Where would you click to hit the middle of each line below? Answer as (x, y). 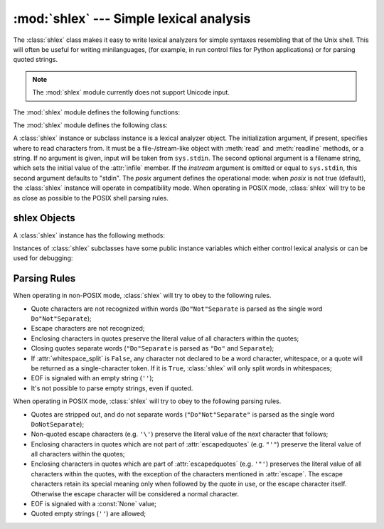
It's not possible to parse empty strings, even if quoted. (112, 388)
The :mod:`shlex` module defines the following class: (91, 125)
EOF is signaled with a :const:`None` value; (94, 504)
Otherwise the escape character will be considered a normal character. (135, 493)
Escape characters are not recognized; (88, 328)
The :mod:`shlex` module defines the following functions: (97, 112)
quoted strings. (36, 60)
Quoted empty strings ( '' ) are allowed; (89, 514)
